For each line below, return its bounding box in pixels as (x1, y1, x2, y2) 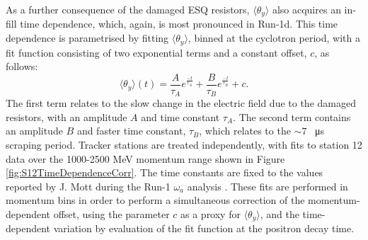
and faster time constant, (76, 123, 186, 138)
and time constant (141, 109, 220, 124)
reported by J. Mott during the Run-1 (6, 178, 171, 193)
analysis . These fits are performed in (187, 178, 348, 193)
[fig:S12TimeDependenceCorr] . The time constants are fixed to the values (6, 165, 323, 180)
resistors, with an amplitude (6, 109, 127, 124)
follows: (6, 59, 38, 74)
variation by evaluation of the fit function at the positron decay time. (53, 221, 355, 236)
